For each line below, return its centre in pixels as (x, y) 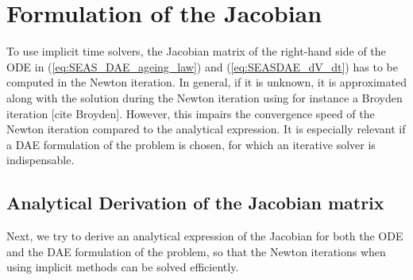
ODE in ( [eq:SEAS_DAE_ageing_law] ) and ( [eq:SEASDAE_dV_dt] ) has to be (202, 66)
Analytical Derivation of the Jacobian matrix (195, 203)
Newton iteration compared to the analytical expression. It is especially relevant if (206, 129)
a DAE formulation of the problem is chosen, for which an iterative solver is (191, 144)
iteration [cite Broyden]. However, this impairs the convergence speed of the (191, 113)
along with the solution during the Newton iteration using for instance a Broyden (205, 97)
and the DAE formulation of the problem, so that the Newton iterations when (196, 251)
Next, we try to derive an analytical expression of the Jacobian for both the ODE (205, 236)
